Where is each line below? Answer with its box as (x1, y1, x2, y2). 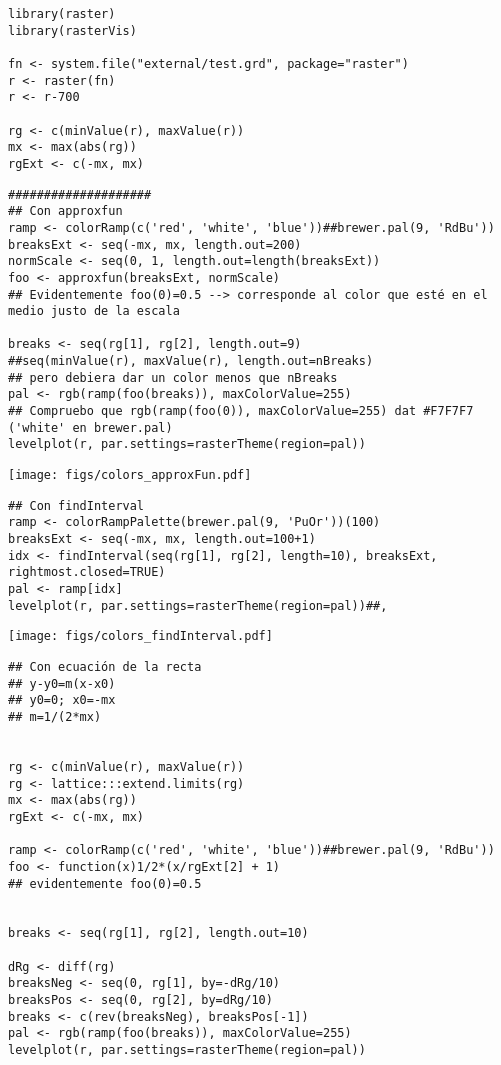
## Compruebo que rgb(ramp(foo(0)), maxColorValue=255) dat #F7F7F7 (8, 404, 474, 419)
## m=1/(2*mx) (8, 709, 102, 724)
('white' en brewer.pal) (8, 420, 173, 435)
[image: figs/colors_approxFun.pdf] (8, 468, 252, 483)
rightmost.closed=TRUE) (8, 565, 166, 580)
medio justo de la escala (8, 304, 180, 319)
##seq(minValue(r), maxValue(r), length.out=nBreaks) (8, 354, 374, 369)
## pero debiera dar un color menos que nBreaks (8, 370, 338, 385)
